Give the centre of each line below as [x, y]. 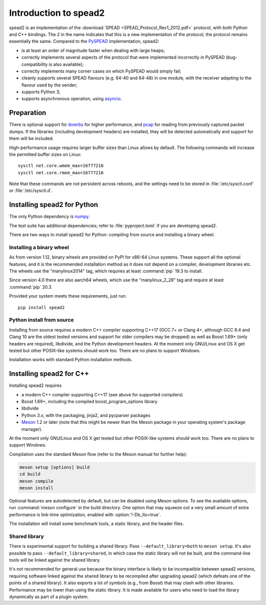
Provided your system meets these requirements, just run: [68, 296]
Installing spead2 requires [35, 385]
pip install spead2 [41, 307]
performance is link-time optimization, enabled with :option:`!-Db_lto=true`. [85, 514]
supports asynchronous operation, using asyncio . [72, 99]
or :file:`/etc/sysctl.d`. [31, 190]
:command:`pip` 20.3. [31, 287]
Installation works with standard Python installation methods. [71, 360]
